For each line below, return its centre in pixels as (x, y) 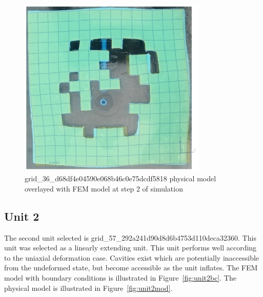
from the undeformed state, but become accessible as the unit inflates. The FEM (131, 268)
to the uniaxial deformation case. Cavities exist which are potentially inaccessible (132, 257)
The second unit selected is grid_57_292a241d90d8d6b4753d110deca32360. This (130, 237)
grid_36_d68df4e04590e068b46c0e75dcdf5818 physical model (120, 178)
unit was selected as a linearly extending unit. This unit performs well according (130, 248)
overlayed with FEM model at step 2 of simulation (104, 188)
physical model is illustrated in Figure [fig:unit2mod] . (88, 288)
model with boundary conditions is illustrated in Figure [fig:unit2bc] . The (120, 277)
